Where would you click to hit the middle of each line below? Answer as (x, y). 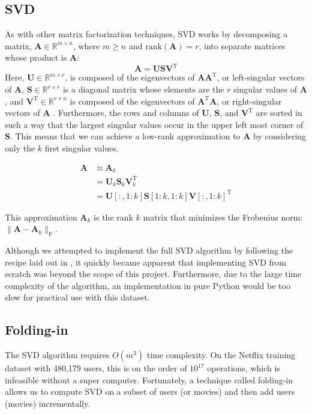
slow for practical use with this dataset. (77, 297)
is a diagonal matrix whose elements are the (143, 89)
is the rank (113, 217)
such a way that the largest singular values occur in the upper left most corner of (154, 124)
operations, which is (244, 368)
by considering (280, 136)
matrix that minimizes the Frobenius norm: (223, 217)
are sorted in (279, 113)
